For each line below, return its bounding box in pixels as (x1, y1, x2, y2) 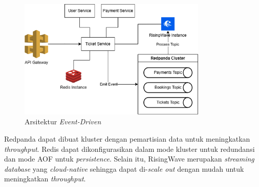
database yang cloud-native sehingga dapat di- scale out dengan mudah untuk (4, 163, 244, 174)
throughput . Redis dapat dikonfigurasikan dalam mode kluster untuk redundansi (4, 143, 255, 154)
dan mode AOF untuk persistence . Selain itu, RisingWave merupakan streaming (4, 153, 254, 164)
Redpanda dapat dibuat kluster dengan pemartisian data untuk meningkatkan (4, 133, 250, 144)
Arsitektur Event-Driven (25, 116, 101, 127)
